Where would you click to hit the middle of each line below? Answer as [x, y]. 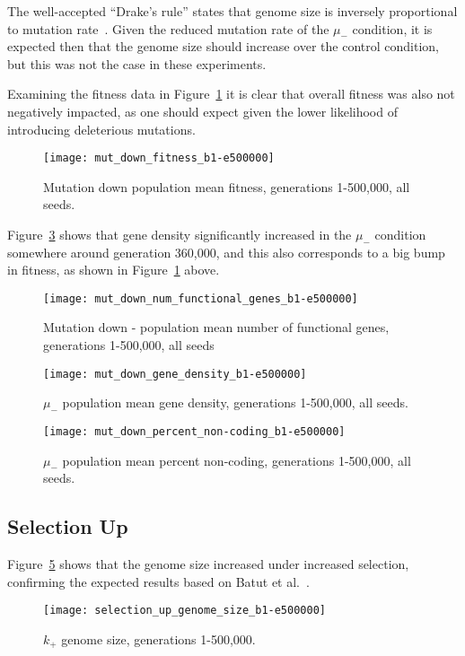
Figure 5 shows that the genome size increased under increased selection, [208, 563]
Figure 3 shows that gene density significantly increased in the [180, 234]
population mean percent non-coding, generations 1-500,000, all [237, 460]
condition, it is [392, 28]
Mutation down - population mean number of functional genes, [216, 327]
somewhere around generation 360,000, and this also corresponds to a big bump [226, 252]
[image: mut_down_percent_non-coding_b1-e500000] [194, 431]
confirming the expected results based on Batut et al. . [158, 581]
